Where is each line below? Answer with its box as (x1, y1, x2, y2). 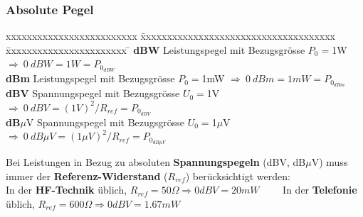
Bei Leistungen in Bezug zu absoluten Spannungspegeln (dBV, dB (6, 155, 306, 169)
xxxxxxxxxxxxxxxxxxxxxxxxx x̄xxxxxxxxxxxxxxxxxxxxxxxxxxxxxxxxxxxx (6, 28, 335, 43)
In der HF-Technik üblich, (6, 182, 127, 197)
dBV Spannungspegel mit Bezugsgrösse (6, 86, 180, 101)
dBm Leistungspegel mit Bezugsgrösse (6, 71, 175, 86)
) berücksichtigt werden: (185, 168, 290, 183)
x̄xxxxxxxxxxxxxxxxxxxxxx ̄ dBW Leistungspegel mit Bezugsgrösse (6, 42, 305, 57)
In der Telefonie (283, 182, 357, 197)
